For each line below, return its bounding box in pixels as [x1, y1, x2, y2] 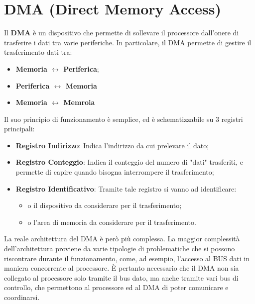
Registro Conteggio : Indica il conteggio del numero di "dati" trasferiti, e [15, 157, 243, 167]
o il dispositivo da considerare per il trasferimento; [27, 200, 182, 210]
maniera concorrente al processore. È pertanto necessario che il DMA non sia [4, 263, 239, 273]
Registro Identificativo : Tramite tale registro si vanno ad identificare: [15, 183, 237, 194]
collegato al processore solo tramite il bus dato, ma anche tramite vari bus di [4, 272, 239, 283]
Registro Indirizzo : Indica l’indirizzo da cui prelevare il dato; [15, 140, 209, 150]
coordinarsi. [4, 292, 40, 302]
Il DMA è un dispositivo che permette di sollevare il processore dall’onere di [4, 27, 239, 38]
